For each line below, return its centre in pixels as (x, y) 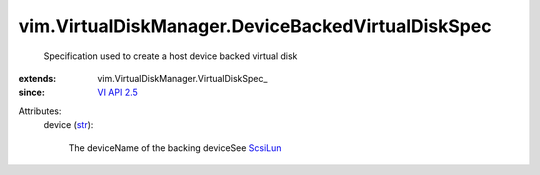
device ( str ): (68, 125)
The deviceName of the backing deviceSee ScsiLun (175, 147)
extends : (37, 78)
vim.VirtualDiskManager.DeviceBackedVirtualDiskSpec (255, 26)
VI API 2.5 (118, 92)
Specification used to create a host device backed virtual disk (170, 56)
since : (31, 92)
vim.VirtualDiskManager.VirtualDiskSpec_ (182, 78)
